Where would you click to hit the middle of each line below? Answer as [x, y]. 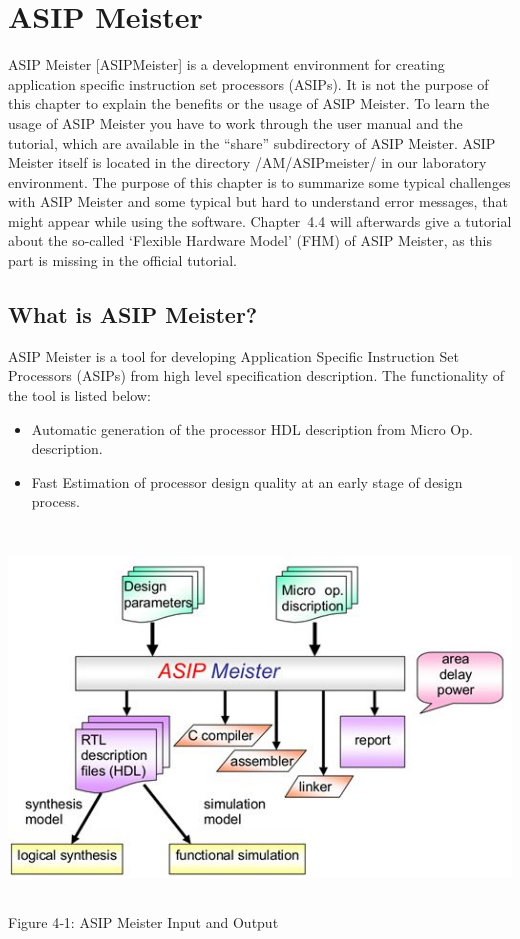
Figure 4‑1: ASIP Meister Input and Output [143, 921]
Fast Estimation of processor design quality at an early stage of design [247, 481]
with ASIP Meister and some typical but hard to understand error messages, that [258, 201]
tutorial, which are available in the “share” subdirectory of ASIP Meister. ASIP [252, 142]
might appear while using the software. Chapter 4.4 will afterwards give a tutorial [260, 220]
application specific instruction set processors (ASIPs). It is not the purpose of [248, 83]
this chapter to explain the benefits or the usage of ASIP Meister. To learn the [249, 103]
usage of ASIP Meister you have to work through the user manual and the [235, 122]
